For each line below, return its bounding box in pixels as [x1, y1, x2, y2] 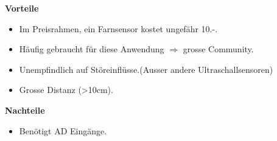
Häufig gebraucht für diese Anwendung [19, 43, 164, 55]
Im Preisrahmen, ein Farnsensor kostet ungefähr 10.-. [19, 22, 218, 35]
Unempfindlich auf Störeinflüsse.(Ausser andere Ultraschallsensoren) [19, 63, 273, 75]
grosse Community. [183, 43, 254, 55]
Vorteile [5, 2, 39, 14]
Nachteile [5, 103, 45, 116]
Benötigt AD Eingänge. [19, 124, 107, 137]
